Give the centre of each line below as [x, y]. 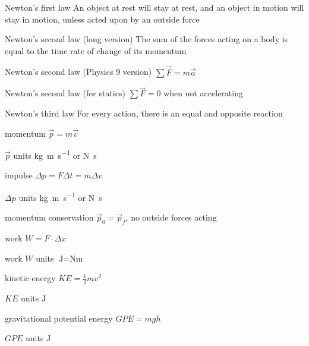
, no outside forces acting [171, 217]
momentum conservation [49, 217]
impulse [19, 175]
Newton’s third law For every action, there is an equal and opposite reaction [144, 113]
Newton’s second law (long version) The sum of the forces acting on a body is [146, 39]
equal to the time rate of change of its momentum [96, 50]
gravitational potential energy [59, 318]
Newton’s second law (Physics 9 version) [78, 72]
